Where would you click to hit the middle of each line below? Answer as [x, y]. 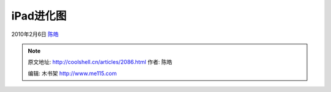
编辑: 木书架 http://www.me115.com [72, 73]
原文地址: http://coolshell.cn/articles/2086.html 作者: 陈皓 [100, 62]
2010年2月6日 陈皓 [35, 34]
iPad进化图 [39, 16]
